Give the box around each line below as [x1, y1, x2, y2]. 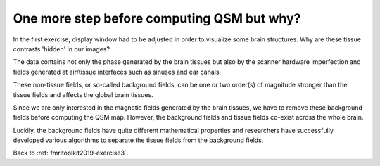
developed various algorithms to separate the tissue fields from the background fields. [13, 136, 264, 144]
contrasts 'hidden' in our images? [13, 44, 110, 53]
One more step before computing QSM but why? [13, 11, 301, 26]
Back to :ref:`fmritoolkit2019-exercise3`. [13, 148, 129, 158]
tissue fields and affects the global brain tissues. [13, 90, 154, 98]
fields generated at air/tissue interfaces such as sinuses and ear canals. [13, 68, 222, 76]
